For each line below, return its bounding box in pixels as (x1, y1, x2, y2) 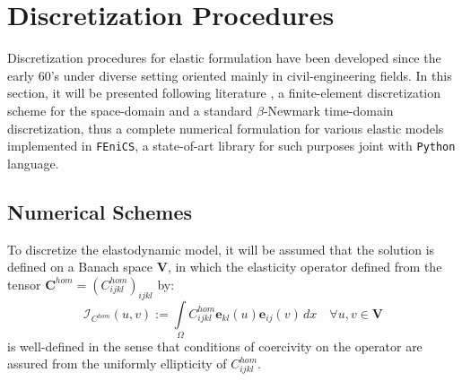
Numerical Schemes (7, 197, 193, 225)
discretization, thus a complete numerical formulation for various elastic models (7, 118, 444, 137)
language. (7, 153, 59, 172)
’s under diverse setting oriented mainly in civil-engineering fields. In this (50, 65, 452, 84)
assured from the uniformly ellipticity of (7, 354, 227, 373)
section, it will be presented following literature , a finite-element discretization (7, 83, 440, 102)
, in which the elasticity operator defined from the (167, 257, 442, 276)
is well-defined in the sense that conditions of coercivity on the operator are (7, 336, 423, 355)
